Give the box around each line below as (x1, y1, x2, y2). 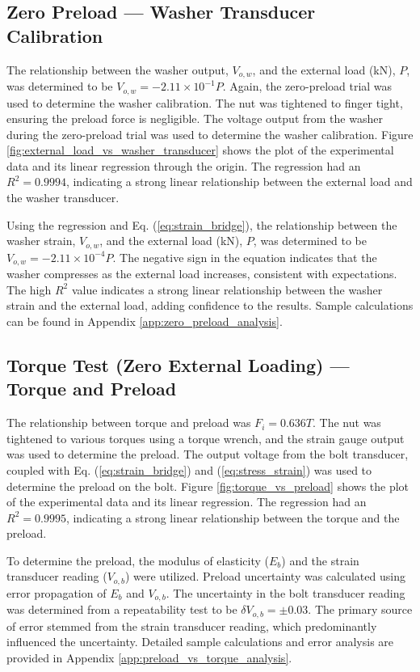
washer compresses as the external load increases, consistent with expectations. (6, 265, 397, 282)
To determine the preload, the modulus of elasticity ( (6, 552, 269, 568)
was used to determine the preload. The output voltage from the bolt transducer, (6, 446, 409, 463)
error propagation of (6, 584, 107, 601)
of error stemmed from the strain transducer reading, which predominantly (6, 617, 377, 634)
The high (6, 281, 52, 298)
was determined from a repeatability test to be (6, 601, 237, 618)
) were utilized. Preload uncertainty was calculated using (124, 568, 405, 585)
